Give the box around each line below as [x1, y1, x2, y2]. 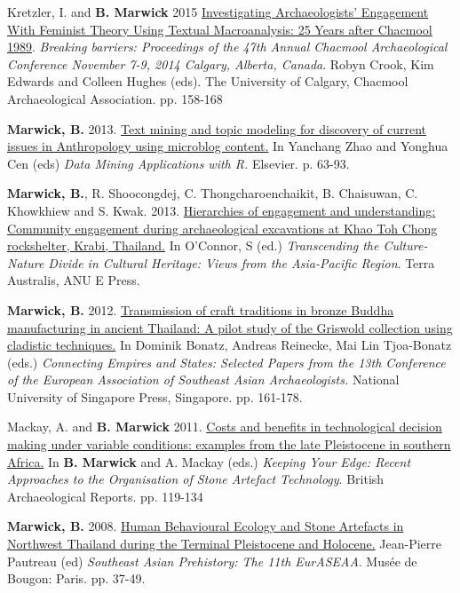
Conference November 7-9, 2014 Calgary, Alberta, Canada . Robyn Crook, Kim [7, 54, 434, 73]
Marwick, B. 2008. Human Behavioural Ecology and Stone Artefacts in [7, 517, 404, 535]
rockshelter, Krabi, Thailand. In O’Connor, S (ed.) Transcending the [7, 236, 379, 255]
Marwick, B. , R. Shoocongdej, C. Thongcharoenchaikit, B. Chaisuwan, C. [7, 184, 418, 202]
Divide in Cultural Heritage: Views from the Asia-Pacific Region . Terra [48, 253, 435, 272]
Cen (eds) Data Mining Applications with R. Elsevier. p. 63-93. [7, 154, 350, 172]
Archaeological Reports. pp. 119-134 [7, 486, 203, 505]
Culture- [383, 236, 428, 255]
